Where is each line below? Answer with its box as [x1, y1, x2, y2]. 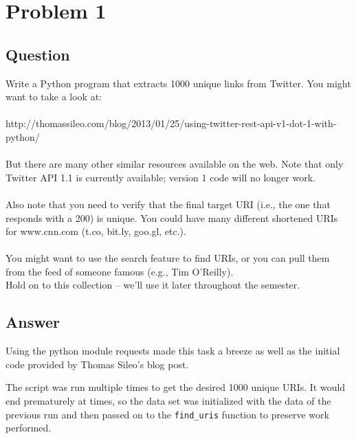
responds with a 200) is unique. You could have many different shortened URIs [5, 210, 338, 225]
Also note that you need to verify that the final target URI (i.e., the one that [5, 196, 331, 211]
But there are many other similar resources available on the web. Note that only [5, 157, 344, 171]
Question [5, 43, 70, 65]
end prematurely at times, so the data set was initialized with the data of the [5, 394, 331, 408]
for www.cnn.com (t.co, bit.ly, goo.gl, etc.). [5, 224, 186, 238]
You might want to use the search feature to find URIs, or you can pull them [5, 251, 330, 265]
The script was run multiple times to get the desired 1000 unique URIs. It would [5, 380, 346, 394]
